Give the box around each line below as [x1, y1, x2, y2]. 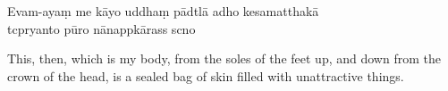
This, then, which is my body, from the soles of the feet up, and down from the [7, 49, 441, 68]
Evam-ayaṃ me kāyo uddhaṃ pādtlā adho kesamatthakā [7, 2, 319, 20]
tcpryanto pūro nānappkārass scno [7, 19, 196, 37]
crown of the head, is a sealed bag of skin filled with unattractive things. [7, 66, 404, 85]
